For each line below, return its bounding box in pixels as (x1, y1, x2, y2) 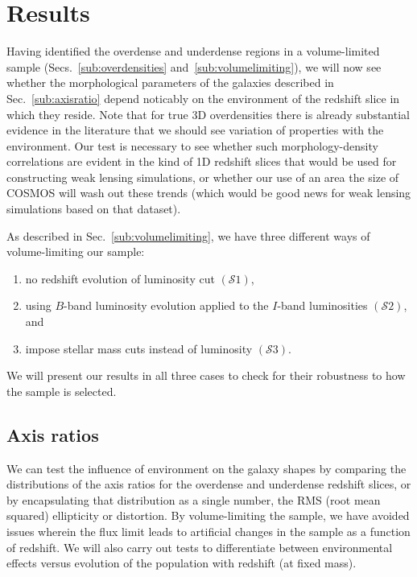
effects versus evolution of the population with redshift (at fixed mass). (6, 554, 357, 571)
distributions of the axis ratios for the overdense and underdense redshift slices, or (6, 476, 411, 493)
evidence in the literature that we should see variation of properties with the (6, 122, 384, 138)
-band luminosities (277, 297, 368, 314)
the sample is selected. (6, 382, 117, 399)
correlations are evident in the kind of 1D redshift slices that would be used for (6, 153, 397, 170)
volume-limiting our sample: (6, 243, 145, 260)
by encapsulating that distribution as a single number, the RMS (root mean (6, 491, 381, 508)
